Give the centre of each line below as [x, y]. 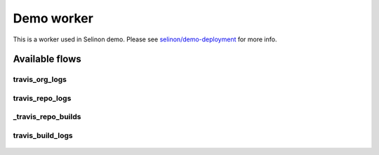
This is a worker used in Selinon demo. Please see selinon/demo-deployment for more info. [145, 39]
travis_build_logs [43, 135]
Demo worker [53, 18]
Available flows [47, 59]
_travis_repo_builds [47, 117]
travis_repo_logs [42, 98]
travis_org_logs [40, 79]
